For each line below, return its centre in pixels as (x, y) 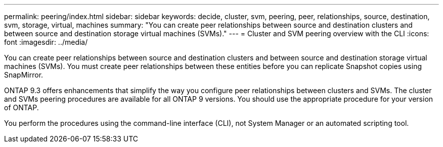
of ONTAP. (21, 107)
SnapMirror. (24, 75)
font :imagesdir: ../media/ (46, 42)
